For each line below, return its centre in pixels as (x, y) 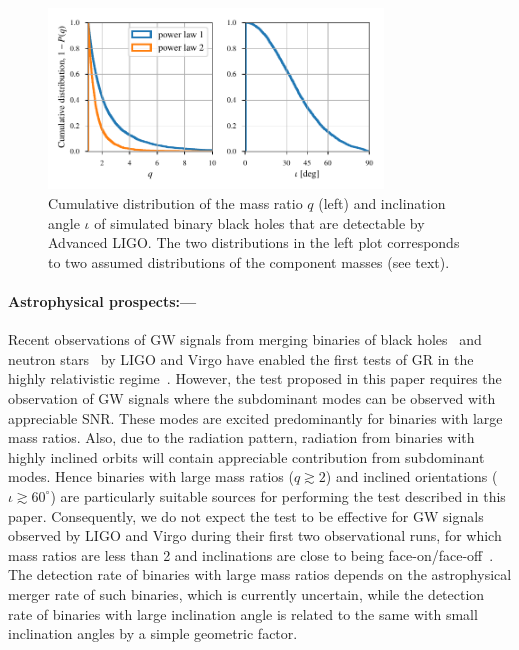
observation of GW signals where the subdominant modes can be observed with (252, 397)
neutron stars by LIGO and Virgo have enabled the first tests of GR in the (241, 358)
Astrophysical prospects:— (102, 301)
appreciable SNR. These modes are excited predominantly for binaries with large (255, 417)
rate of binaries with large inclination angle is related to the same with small (243, 613)
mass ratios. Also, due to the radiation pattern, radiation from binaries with (241, 437)
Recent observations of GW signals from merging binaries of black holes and (245, 339)
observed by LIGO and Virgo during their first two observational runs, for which (255, 535)
